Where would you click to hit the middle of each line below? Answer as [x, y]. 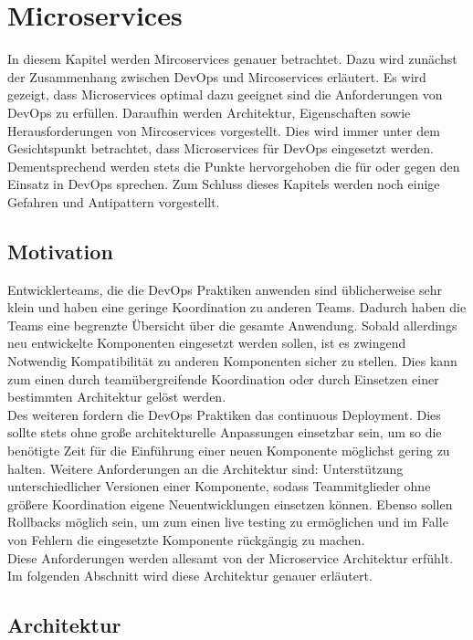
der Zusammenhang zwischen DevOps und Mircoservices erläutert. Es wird [217, 76]
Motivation [60, 251]
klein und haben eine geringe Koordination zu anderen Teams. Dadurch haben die [237, 307]
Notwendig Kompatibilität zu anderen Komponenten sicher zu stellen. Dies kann [232, 361]
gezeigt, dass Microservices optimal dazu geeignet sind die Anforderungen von [225, 94]
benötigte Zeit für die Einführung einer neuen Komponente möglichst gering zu [229, 451]
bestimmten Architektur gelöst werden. [117, 397]
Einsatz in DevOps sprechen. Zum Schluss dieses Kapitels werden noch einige [224, 184]
